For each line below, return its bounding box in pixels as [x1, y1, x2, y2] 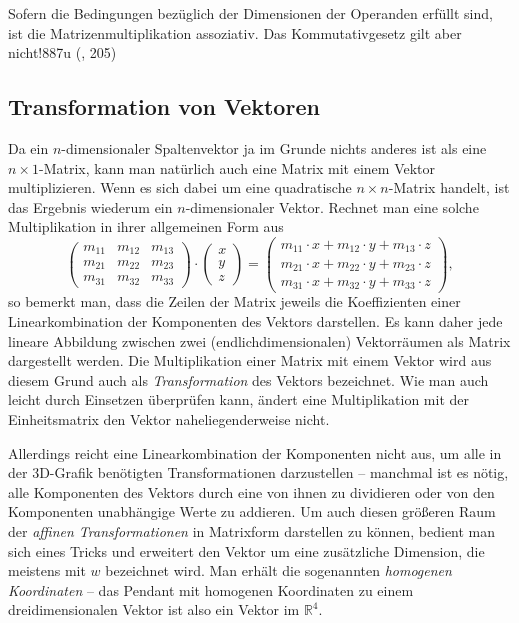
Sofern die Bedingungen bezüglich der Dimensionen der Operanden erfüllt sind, [8, 3, 493, 23]
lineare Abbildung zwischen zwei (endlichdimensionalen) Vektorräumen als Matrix [8, 330, 511, 351]
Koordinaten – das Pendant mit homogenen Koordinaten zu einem [8, 579, 414, 600]
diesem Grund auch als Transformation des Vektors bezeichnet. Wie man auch [8, 369, 489, 390]
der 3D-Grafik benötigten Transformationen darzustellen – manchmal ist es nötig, [8, 462, 509, 483]
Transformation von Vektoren [8, 91, 320, 122]
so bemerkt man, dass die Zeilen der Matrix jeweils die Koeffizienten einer [8, 291, 461, 312]
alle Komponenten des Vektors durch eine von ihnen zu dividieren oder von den [8, 481, 495, 502]
